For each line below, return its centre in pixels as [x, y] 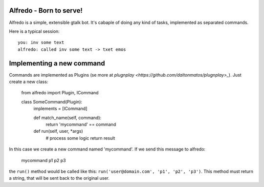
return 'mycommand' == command [81, 124]
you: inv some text [41, 42]
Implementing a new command [57, 63]
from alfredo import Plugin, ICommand [60, 93]
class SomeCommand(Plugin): [52, 102]
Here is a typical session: [34, 31]
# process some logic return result [80, 138]
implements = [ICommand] [60, 109]
